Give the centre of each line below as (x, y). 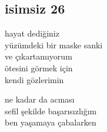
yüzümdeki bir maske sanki (54, 44)
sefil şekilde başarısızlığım (51, 110)
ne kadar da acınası (40, 99)
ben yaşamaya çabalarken (51, 122)
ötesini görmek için (39, 67)
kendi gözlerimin (34, 79)
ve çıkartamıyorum (39, 56)
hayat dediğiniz (32, 33)
